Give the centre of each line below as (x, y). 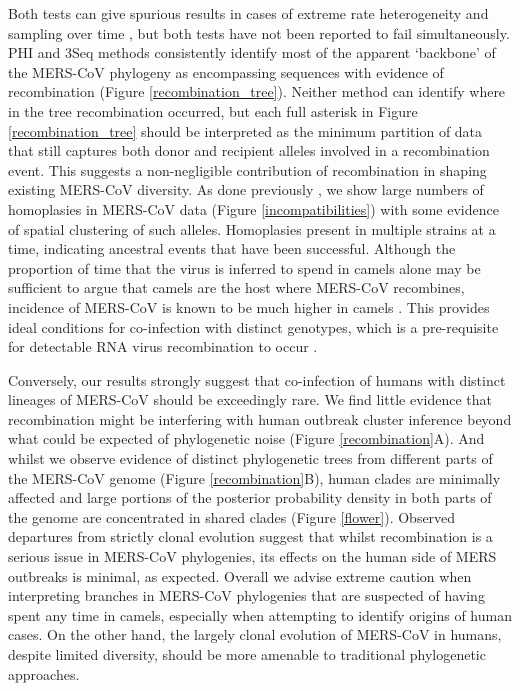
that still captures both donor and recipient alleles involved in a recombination (249, 150)
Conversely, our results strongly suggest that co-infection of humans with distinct (257, 379)
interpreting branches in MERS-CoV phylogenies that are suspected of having (246, 595)
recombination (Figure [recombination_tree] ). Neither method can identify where (257, 91)
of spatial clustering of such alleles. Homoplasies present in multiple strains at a (252, 228)
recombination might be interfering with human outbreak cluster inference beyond (260, 418)
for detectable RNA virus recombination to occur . (163, 346)
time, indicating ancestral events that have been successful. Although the (232, 248)
